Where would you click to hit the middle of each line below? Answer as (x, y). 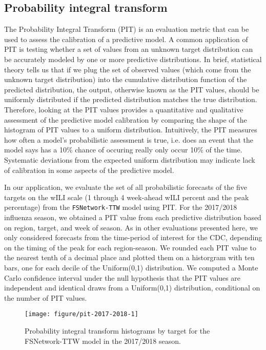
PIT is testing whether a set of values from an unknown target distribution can (129, 49)
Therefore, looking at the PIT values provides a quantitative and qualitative (124, 109)
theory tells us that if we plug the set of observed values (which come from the (128, 69)
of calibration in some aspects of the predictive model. (89, 170)
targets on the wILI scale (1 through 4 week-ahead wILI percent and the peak (127, 197)
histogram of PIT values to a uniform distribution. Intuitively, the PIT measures (131, 130)
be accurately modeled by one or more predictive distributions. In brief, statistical (133, 59)
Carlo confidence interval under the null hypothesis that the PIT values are (122, 277)
